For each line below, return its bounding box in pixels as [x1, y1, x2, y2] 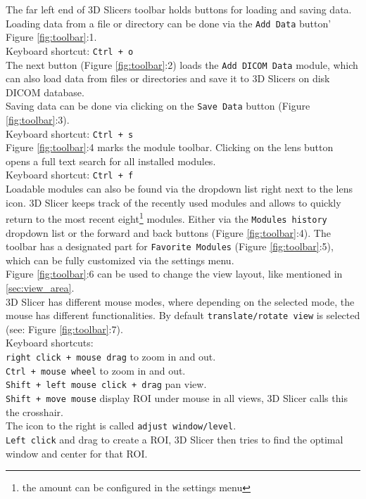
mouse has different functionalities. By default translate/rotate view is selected [6, 308, 360, 323]
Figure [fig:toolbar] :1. [6, 30, 97, 44]
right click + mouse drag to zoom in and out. [6, 349, 216, 364]
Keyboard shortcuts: [6, 335, 94, 350]
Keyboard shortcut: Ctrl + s [6, 126, 134, 141]
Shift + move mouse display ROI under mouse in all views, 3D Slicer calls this [6, 391, 348, 406]
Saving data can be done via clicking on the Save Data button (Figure [6, 98, 310, 113]
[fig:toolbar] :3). [6, 112, 70, 127]
